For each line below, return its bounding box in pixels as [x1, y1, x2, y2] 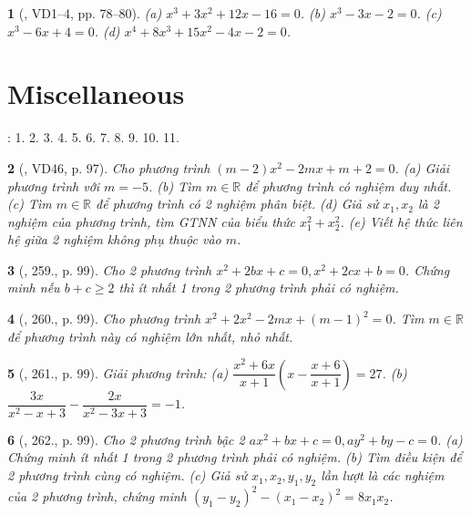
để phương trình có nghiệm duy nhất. [245, 176, 452, 195]
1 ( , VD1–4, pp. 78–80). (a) [7, 4, 162, 22]
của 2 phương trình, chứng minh [7, 487, 187, 506]
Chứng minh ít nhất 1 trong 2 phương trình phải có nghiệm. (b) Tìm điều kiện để [7, 448, 462, 467]
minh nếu [7, 278, 60, 297]
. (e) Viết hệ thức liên [340, 211, 463, 231]
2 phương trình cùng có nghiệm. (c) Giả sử [7, 466, 247, 485]
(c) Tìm [7, 194, 52, 213]
